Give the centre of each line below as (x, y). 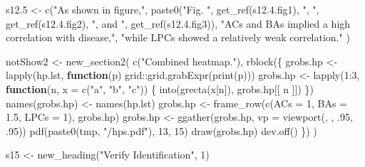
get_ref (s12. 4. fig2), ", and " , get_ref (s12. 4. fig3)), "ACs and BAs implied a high (178, 23)
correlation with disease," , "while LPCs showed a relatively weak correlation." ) (178, 37)
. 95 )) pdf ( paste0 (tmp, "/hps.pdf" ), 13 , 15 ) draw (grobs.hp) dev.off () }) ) (161, 130)
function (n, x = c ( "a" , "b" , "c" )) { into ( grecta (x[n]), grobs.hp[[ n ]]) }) (160, 88)
